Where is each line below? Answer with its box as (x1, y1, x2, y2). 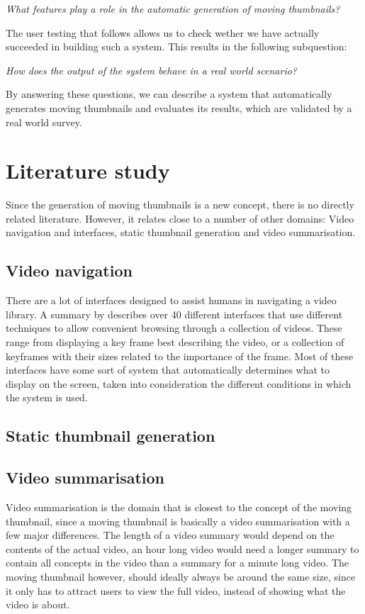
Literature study (6, 156, 170, 185)
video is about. (6, 597, 70, 612)
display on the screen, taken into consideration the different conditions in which (6, 376, 352, 391)
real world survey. (6, 114, 82, 129)
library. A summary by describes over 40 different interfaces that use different (6, 306, 343, 321)
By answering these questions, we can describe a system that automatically (6, 86, 332, 101)
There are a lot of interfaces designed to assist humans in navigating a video (6, 293, 337, 308)
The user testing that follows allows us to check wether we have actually (6, 25, 320, 40)
